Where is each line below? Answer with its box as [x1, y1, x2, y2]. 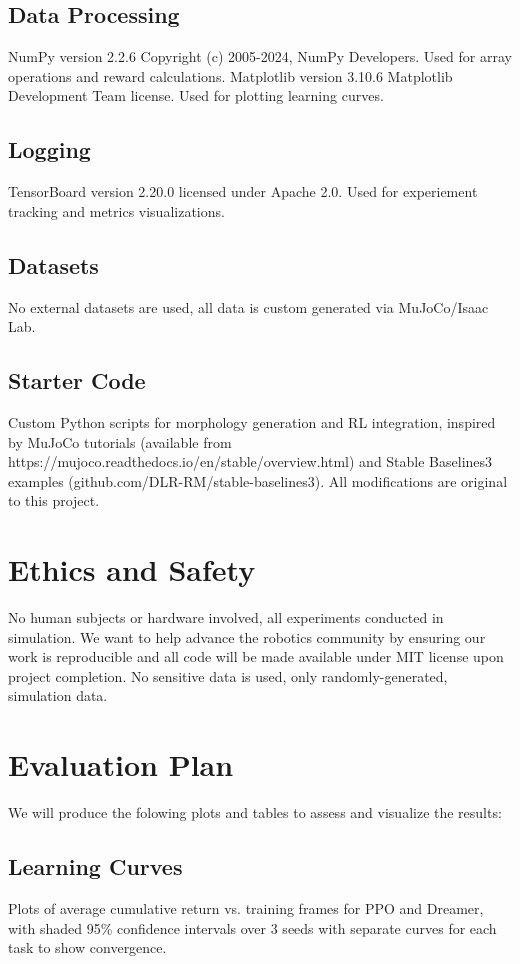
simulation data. [8, 685, 108, 706]
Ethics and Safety [8, 549, 256, 590]
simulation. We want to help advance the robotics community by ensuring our [8, 626, 486, 647]
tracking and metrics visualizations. [8, 200, 225, 221]
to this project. [8, 490, 100, 511]
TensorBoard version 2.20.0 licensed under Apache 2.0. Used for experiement [8, 181, 478, 202]
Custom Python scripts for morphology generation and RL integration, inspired [8, 411, 496, 432]
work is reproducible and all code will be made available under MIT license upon [8, 646, 504, 667]
